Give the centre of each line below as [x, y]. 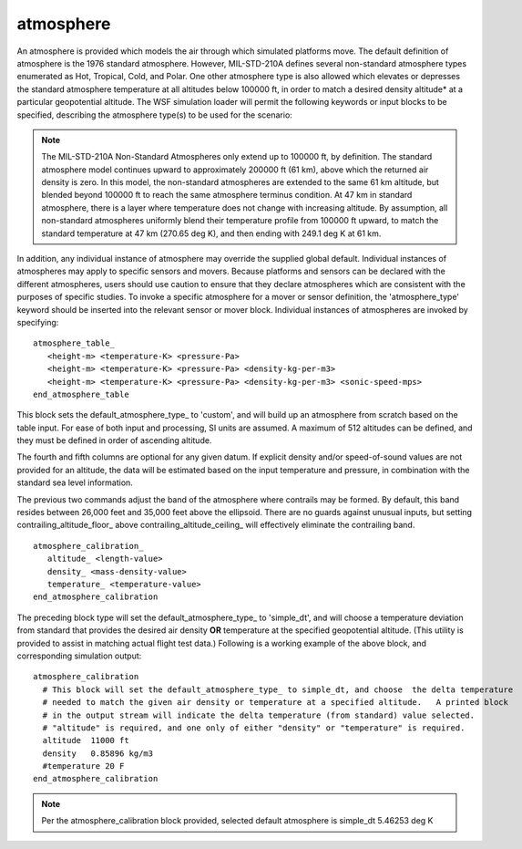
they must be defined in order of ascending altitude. [114, 440]
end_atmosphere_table [81, 394]
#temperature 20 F [83, 766]
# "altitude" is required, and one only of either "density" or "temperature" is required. [254, 728]
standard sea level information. [75, 482]
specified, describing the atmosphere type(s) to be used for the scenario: [155, 115]
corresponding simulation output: [79, 656]
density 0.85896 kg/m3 [98, 753]
